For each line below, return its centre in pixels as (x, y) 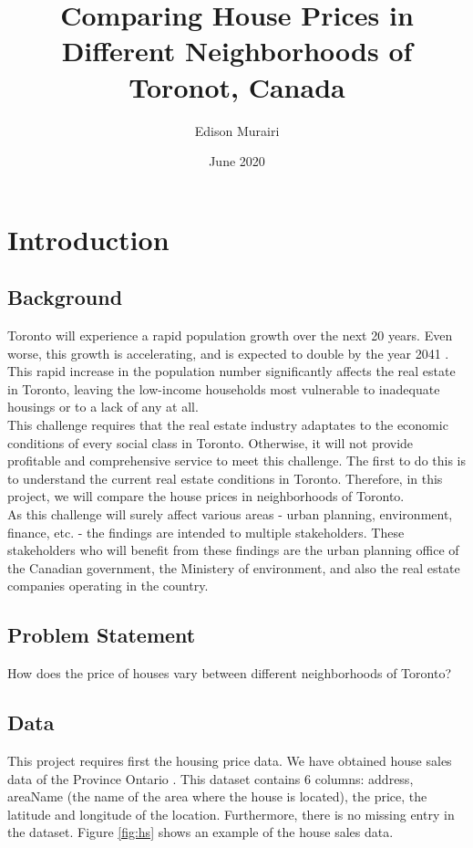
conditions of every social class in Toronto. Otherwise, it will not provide (211, 442)
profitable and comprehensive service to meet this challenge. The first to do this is (237, 461)
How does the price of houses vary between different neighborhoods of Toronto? (229, 673)
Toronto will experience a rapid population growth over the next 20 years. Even (230, 335)
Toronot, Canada (237, 86)
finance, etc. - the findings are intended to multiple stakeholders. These (206, 532)
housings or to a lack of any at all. (103, 407)
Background (65, 297)
